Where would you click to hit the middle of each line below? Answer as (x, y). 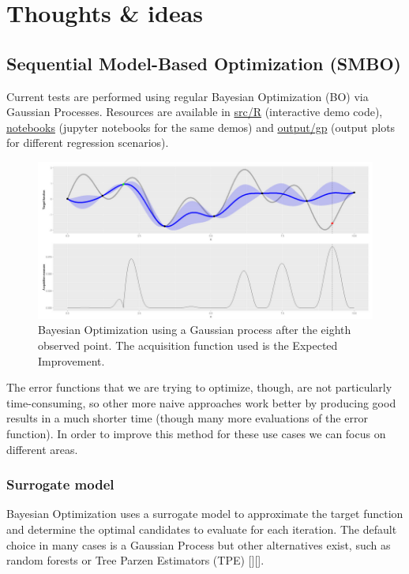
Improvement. (71, 360)
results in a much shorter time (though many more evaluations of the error (187, 418)
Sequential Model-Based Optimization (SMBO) (204, 63)
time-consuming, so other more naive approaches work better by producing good (201, 402)
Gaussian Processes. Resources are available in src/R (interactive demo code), (195, 112)
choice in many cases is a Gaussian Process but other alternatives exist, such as (199, 544)
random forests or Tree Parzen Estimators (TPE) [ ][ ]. (135, 560)
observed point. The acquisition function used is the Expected (188, 345)
